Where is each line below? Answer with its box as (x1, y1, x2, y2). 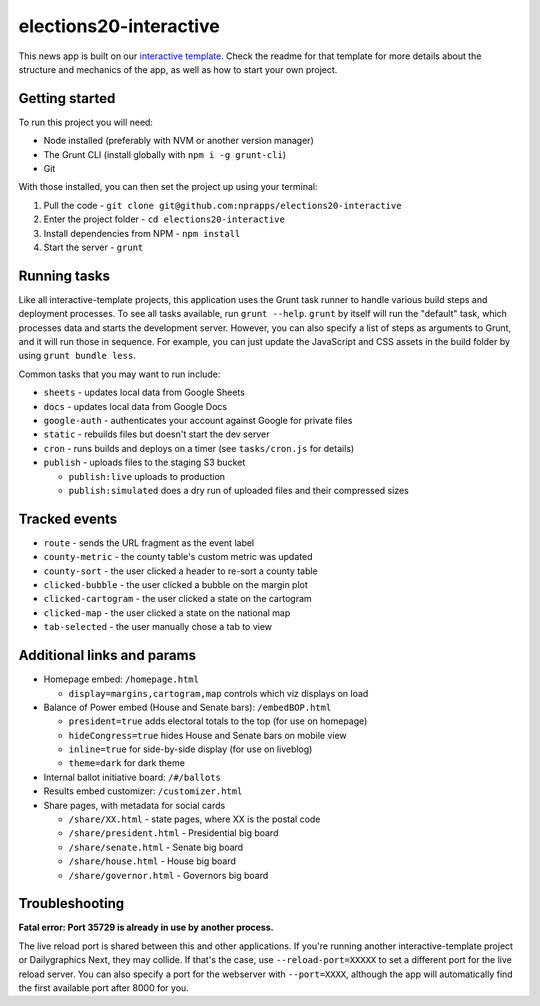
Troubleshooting (18, 895, 125, 912)
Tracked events (18, 510, 118, 527)
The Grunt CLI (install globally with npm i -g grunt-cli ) (43, 148, 287, 160)
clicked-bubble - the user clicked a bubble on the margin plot (43, 579, 309, 591)
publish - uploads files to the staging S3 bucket (43, 456, 246, 469)
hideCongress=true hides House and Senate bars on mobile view (68, 729, 347, 741)
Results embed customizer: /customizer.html (43, 785, 243, 797)
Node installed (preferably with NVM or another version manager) (43, 135, 314, 147)
